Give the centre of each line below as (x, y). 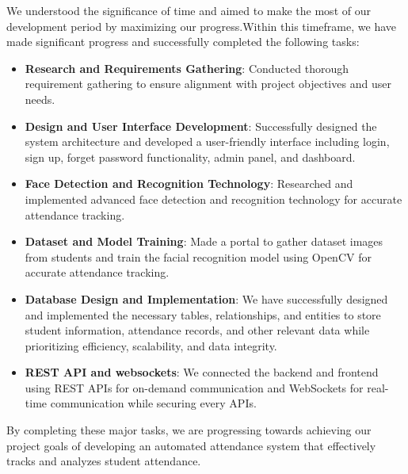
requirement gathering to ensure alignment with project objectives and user (208, 84)
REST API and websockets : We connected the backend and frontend (202, 372)
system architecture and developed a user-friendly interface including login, (207, 141)
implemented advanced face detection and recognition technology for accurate (214, 199)
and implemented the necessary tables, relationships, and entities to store (203, 314)
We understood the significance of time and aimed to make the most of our (189, 10)
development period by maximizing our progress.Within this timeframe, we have (201, 26)
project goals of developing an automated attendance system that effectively (191, 445)
